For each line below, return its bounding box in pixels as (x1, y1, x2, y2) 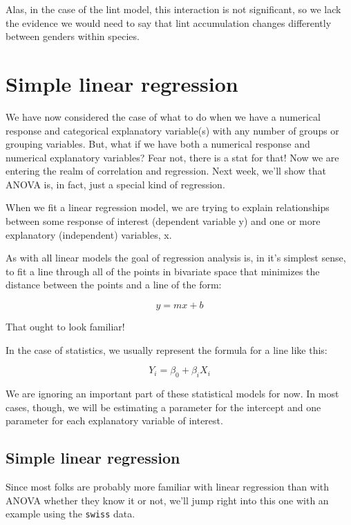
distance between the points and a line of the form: (6, 277, 222, 292)
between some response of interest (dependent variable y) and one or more (6, 214, 321, 228)
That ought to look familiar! (6, 319, 125, 334)
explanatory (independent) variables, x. (6, 227, 172, 241)
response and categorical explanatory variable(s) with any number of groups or (6, 123, 339, 137)
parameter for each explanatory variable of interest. (6, 413, 223, 428)
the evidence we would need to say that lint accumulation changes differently (6, 15, 332, 30)
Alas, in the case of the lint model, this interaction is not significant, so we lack (6, 2, 341, 16)
